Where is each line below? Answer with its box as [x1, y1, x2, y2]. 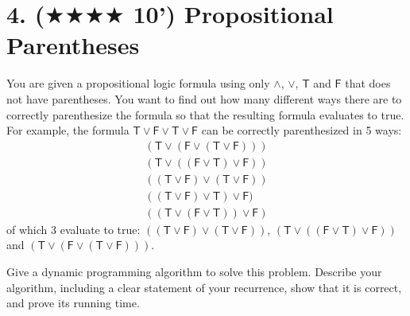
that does [345, 75, 391, 92]
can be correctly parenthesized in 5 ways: [201, 122, 402, 138]
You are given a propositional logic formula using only [6, 75, 270, 92]
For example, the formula [6, 122, 130, 138]
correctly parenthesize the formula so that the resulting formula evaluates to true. [6, 106, 404, 123]
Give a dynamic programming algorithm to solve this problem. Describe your [6, 263, 382, 280]
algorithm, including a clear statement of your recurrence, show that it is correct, [6, 279, 402, 295]
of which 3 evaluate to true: [6, 220, 141, 237]
